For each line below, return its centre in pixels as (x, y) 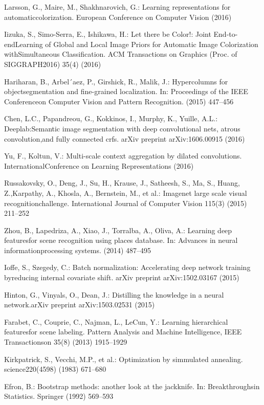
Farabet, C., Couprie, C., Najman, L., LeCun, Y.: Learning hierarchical (116, 321)
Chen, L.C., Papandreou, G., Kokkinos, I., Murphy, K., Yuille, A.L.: (111, 118)
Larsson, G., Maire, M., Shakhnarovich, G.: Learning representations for (117, 7)
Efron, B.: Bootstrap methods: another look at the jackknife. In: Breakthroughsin (132, 386)
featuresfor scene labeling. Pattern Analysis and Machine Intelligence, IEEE (123, 332)
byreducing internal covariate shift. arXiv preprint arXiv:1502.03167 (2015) (122, 277)
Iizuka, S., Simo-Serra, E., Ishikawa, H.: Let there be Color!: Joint (108, 34)
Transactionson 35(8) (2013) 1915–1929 (66, 342)
